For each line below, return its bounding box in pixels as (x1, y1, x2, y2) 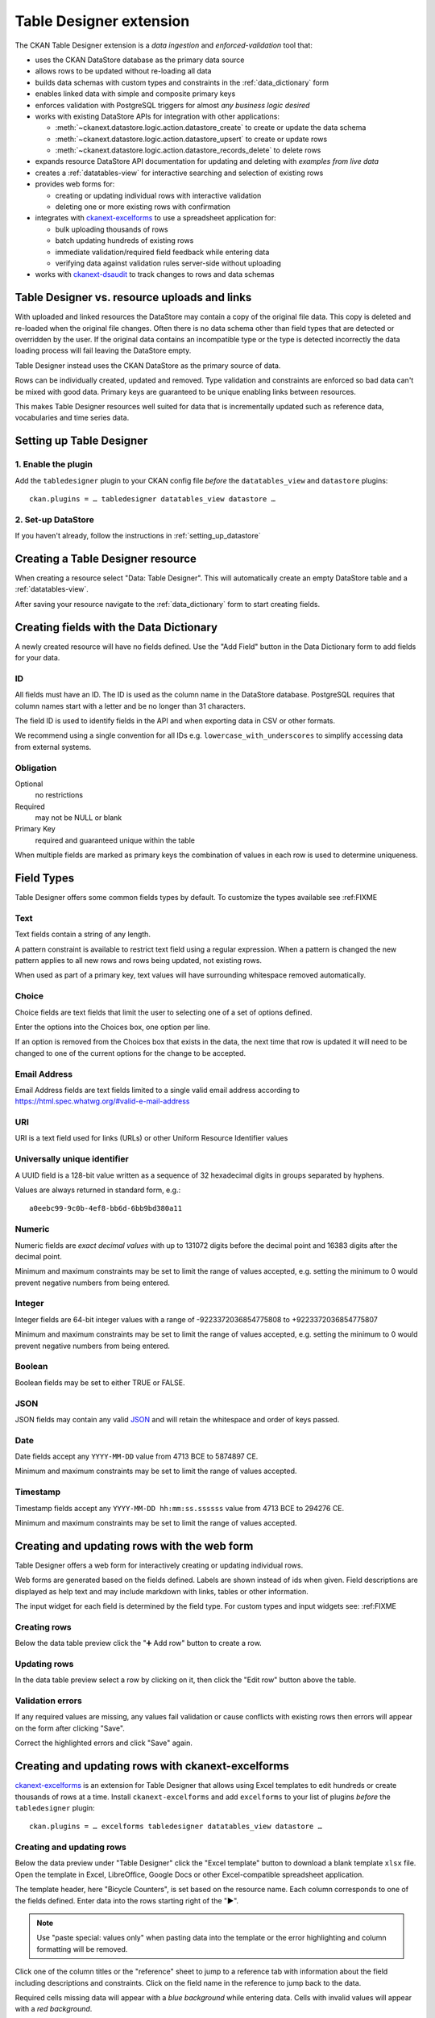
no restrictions (35, 790, 84, 800)
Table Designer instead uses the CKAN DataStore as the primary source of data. (14, 360, 281, 371)
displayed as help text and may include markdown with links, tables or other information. (14, 1586, 309, 1596)
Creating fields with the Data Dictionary (14, 620, 217, 634)
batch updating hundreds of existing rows (55, 236, 194, 245)
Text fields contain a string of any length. (14, 929, 151, 940)
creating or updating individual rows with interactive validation (55, 190, 262, 200)
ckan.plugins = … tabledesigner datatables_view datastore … (29, 494, 275, 504)
